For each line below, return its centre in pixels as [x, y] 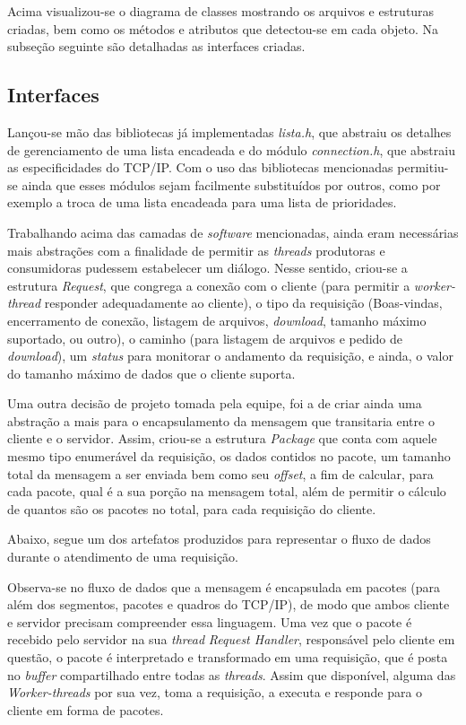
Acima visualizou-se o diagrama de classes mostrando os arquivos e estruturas [221, 11]
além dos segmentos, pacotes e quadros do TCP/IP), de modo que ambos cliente [229, 604]
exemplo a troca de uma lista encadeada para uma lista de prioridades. [202, 202]
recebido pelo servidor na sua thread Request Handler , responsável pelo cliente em [231, 639]
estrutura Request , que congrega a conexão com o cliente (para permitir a [209, 285]
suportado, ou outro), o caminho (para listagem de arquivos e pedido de [205, 338]
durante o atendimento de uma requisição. [123, 557]
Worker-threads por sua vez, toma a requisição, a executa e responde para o [215, 692]
